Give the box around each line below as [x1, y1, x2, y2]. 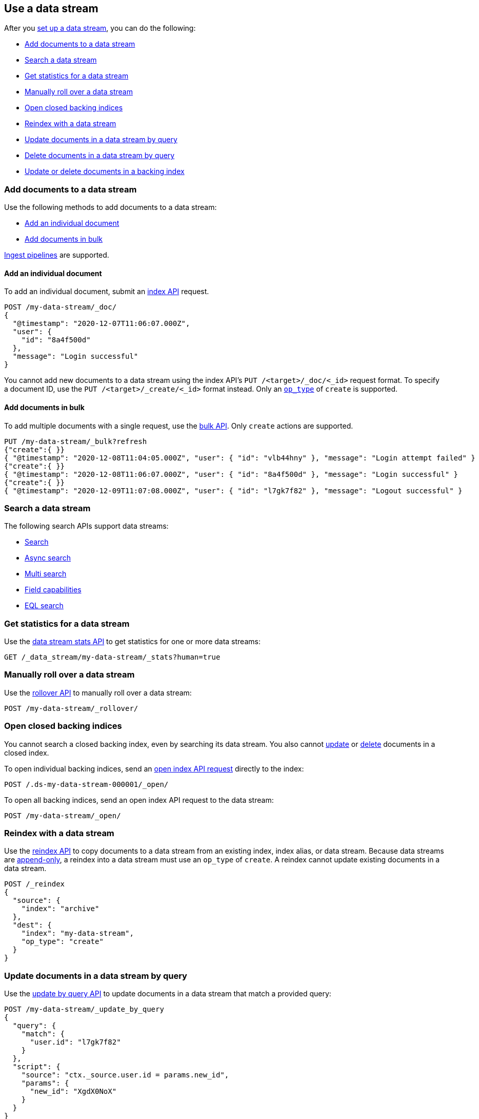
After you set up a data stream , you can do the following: [4, 24, 196, 33]
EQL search [25, 601, 64, 610]
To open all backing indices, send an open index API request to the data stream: [4, 795, 274, 804]
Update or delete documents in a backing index [25, 167, 185, 176]
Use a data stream [4, 2, 98, 15]
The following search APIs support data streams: [4, 522, 169, 531]
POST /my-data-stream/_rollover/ [4, 704, 138, 712]
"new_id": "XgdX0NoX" [30, 1087, 117, 1096]
